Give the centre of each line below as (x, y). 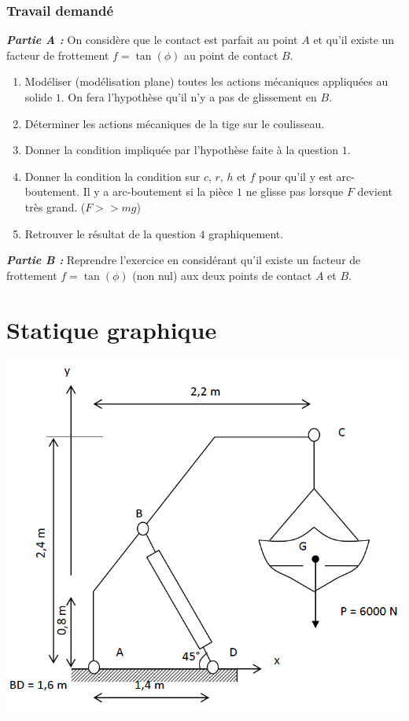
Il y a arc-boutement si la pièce (158, 191)
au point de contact (231, 55)
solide (39, 97)
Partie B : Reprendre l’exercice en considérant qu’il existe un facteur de (184, 260)
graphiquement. (246, 233)
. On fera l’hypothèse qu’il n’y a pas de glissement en (189, 97)
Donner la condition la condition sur (112, 176)
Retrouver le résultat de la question (110, 233)
